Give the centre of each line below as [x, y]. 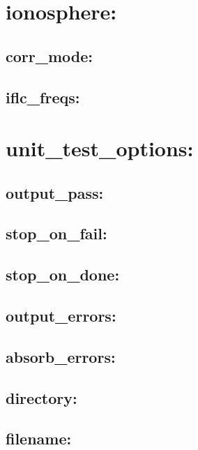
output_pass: [55, 192]
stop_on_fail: [56, 233]
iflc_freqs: [43, 97]
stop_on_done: [63, 275]
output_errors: [61, 316]
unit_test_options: [100, 148]
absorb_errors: [61, 356]
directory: [41, 397]
